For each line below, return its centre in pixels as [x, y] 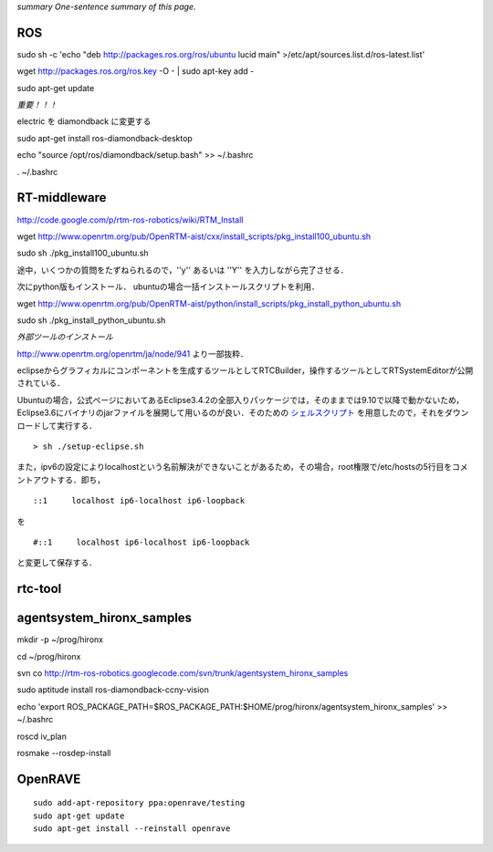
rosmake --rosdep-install [64, 753]
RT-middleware [62, 197]
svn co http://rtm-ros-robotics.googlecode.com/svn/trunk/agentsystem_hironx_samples [183, 673]
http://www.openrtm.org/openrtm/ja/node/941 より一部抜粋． [132, 353]
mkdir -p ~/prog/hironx [60, 639]
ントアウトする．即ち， [61, 480]
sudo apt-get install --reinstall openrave [132, 829]
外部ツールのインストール [65, 337]
